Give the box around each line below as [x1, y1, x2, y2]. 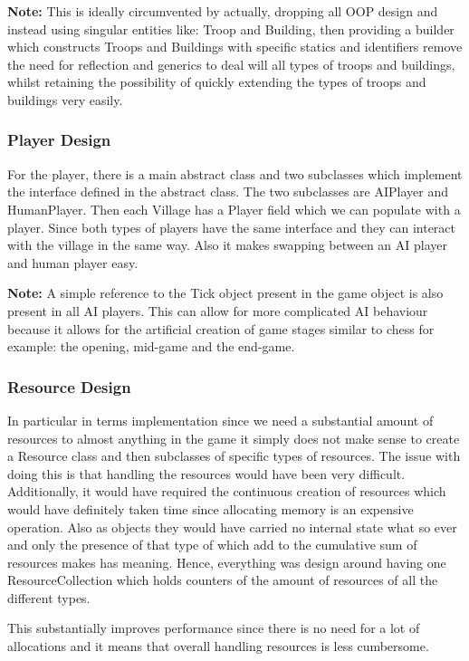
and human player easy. [7, 253, 139, 272]
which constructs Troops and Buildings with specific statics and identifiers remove [7, 37, 463, 56]
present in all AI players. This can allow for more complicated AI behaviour [7, 301, 428, 320]
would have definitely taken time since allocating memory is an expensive [7, 499, 414, 518]
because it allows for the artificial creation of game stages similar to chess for [7, 319, 435, 338]
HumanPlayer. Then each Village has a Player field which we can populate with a [7, 199, 461, 218]
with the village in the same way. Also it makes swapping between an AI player [7, 235, 448, 254]
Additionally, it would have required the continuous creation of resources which [7, 482, 446, 501]
